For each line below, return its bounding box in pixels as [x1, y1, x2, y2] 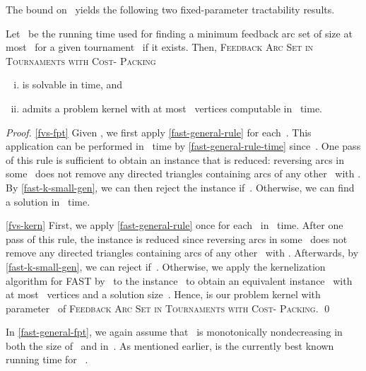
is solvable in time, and [22, 77, 123, 92]
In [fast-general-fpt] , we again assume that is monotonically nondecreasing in [6, 324, 343, 339]
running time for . [6, 352, 88, 367]
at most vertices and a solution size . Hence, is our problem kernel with [6, 287, 321, 302]
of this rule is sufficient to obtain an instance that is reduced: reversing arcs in [6, 152, 345, 167]
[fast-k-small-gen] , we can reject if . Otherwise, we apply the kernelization [6, 259, 326, 273]
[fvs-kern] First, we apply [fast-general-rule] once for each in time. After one [6, 218, 343, 232]
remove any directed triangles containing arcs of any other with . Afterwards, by [6, 245, 359, 260]
